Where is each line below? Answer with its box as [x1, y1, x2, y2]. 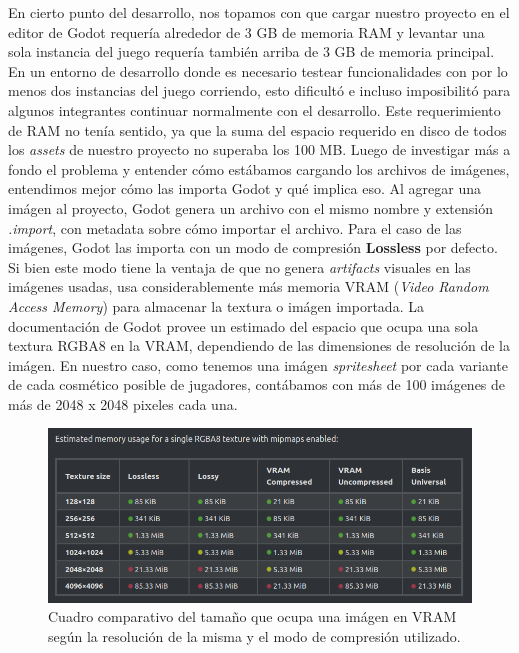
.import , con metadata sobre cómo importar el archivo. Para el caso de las [8, 217, 462, 238]
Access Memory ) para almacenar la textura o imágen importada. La [8, 295, 424, 316]
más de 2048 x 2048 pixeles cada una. [8, 393, 238, 414]
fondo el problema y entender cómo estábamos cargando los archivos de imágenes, [8, 158, 510, 179]
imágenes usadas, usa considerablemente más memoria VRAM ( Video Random [8, 276, 489, 297]
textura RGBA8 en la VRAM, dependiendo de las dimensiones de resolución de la [8, 335, 510, 356]
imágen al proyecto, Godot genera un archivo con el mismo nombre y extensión [8, 197, 493, 218]
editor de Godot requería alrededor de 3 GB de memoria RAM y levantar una [8, 21, 485, 42]
